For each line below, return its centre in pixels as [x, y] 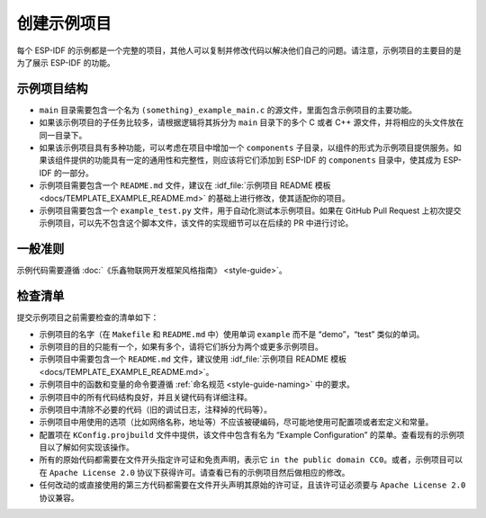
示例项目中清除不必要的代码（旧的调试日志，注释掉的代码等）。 [155, 409]
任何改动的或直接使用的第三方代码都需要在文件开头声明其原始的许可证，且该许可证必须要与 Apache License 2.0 [252, 485]
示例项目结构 [52, 89]
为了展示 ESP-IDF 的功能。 [66, 62]
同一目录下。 [63, 135]
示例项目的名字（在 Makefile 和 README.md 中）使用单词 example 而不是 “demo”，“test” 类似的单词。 [232, 334]
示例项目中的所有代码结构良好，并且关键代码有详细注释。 [145, 397]
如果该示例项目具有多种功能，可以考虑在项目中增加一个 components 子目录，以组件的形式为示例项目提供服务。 [247, 147]
